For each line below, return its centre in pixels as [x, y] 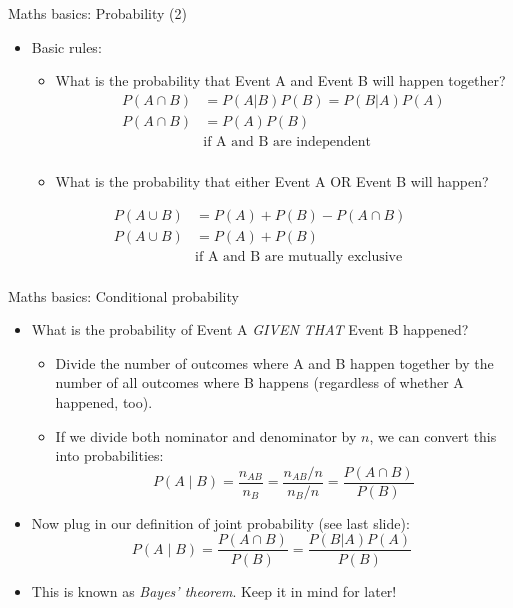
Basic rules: [66, 46]
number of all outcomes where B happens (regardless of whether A [259, 382]
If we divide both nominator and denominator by [206, 435]
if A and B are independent [287, 141]
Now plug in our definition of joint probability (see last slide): [220, 522]
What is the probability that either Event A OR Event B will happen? [272, 180]
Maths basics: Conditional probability [123, 295]
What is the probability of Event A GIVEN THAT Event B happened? [250, 329]
